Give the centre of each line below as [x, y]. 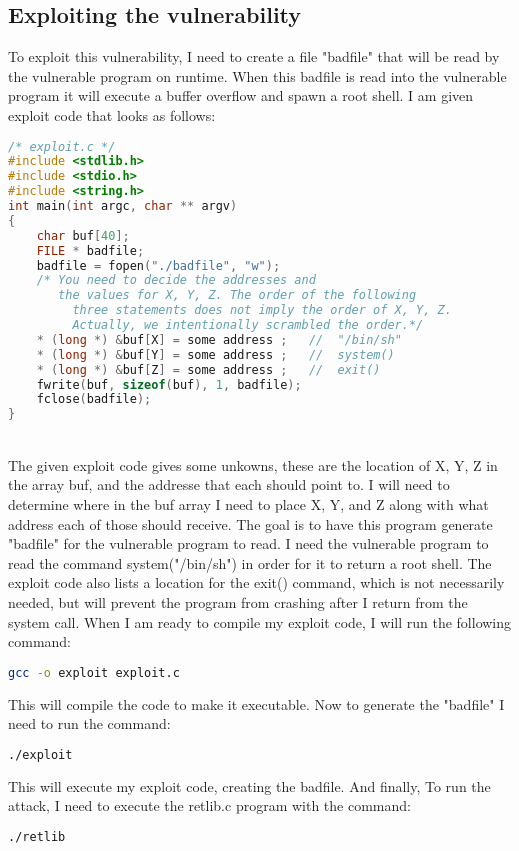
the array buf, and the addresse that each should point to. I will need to [229, 484]
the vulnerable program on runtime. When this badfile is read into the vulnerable [257, 75]
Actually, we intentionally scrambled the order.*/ [248, 325]
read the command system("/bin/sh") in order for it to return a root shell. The [250, 562]
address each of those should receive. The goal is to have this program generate [250, 523]
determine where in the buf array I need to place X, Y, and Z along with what [248, 503]
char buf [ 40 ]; [83, 235]
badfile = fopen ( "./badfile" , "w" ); [158, 265]
